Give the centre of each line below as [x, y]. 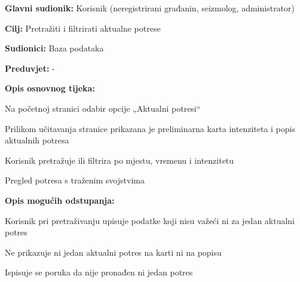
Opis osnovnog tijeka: [50, 88]
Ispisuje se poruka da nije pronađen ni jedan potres [99, 272]
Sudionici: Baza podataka [54, 48]
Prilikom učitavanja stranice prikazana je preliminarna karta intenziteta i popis [150, 128]
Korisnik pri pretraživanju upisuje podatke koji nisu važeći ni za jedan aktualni [150, 220]
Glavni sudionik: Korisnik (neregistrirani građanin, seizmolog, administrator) [150, 8]
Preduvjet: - [30, 68]
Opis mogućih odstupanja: [60, 200]
